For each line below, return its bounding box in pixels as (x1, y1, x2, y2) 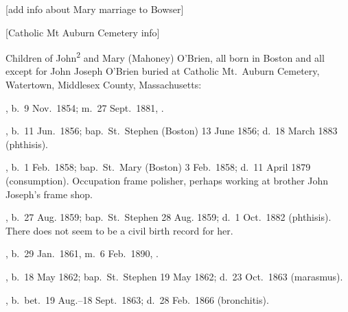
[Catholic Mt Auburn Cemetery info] (5, 25, 160, 39)
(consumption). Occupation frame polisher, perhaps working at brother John (5, 173, 329, 187)
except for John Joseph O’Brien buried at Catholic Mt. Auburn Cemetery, (5, 64, 320, 78)
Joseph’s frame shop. (5, 187, 93, 201)
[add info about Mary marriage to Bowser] (5, 2, 184, 16)
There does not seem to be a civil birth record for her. (5, 223, 233, 237)
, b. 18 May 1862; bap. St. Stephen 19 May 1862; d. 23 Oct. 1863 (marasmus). (5, 269, 343, 283)
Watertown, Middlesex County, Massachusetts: (5, 77, 202, 92)
